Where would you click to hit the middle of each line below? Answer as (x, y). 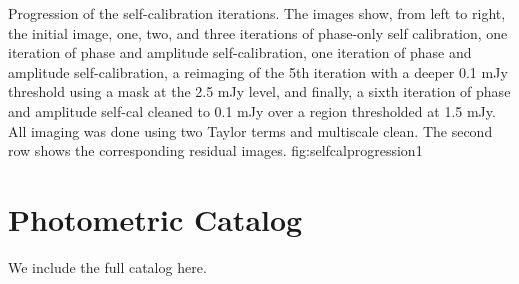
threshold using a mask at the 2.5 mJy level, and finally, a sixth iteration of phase (259, 91)
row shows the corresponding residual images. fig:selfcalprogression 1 (215, 150)
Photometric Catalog (155, 218)
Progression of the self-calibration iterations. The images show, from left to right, (257, 13)
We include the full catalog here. (107, 266)
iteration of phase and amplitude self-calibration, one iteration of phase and (240, 52)
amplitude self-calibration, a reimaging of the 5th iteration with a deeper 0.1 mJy (258, 71)
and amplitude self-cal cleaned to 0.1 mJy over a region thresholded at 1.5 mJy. (252, 110)
